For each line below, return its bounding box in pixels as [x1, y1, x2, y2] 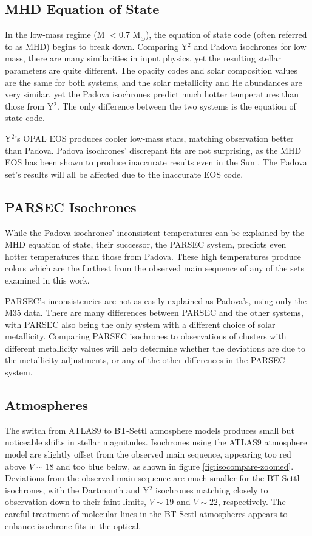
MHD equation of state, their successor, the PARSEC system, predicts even [5, 238, 287, 251]
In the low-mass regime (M [5, 28, 105, 41]
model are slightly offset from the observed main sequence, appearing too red [5, 448, 291, 461]
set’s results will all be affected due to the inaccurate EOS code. [5, 167, 243, 180]
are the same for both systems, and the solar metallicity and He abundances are [5, 75, 302, 88]
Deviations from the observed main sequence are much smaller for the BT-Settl [5, 472, 300, 484]
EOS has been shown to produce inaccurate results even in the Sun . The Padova [5, 156, 307, 169]
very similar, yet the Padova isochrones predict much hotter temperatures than [5, 88, 299, 100]
